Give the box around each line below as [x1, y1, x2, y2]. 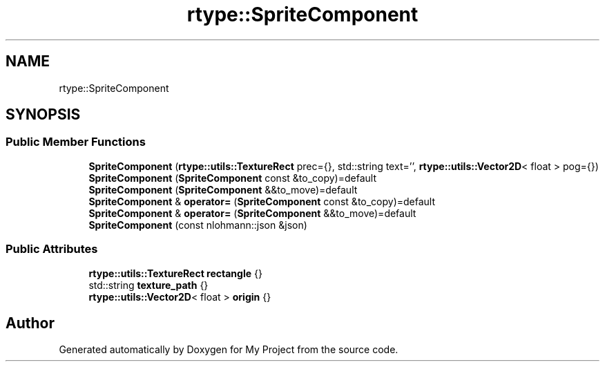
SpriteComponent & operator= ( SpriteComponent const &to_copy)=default [88, 195, 436, 207]
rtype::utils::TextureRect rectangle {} [88, 267, 262, 279]
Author [6, 314, 55, 332]
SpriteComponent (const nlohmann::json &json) [88, 218, 307, 231]
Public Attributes [6, 242, 98, 256]
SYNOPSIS [6, 106, 81, 124]
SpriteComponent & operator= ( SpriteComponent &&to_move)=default [88, 207, 416, 219]
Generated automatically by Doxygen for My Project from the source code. [59, 344, 398, 356]
